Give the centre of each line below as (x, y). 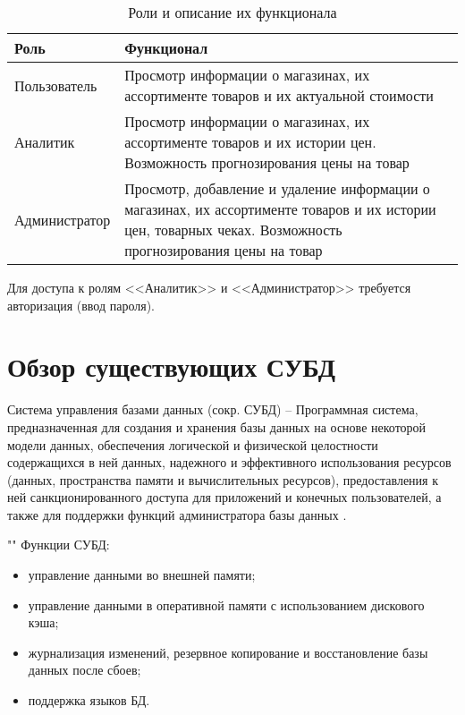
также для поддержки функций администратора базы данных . (177, 514)
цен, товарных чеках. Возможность (233, 230)
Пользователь (56, 85)
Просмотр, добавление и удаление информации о (277, 188)
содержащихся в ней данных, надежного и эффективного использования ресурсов (229, 462)
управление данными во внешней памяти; (142, 575)
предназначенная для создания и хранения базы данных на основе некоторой (217, 426)
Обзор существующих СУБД (171, 366)
